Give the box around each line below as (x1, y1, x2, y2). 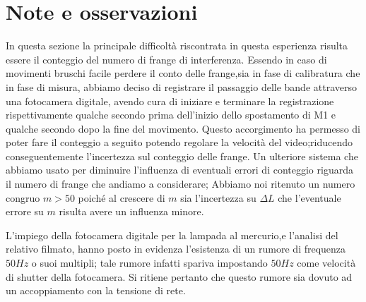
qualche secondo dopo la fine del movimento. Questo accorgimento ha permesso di (6, 121, 361, 135)
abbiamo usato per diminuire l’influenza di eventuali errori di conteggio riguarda (6, 162, 353, 177)
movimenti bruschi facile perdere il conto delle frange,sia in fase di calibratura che (6, 66, 360, 80)
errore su (6, 204, 44, 219)
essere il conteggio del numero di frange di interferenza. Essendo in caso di (6, 52, 327, 66)
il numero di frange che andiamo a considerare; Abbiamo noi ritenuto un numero (6, 176, 355, 191)
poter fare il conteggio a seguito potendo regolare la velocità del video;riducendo (6, 135, 353, 150)
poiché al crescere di (78, 190, 165, 205)
